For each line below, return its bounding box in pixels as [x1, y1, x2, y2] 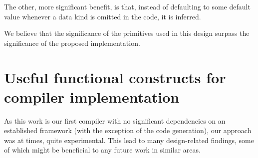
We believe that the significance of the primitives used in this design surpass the [4, 28, 250, 38]
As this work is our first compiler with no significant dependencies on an [4, 115, 226, 126]
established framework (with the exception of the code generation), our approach [4, 125, 252, 136]
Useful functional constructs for [4, 67, 226, 87]
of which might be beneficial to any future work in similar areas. [4, 145, 201, 155]
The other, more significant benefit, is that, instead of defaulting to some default [4, 1, 251, 11]
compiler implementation [4, 86, 180, 107]
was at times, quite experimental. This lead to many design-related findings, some [4, 135, 255, 145]
